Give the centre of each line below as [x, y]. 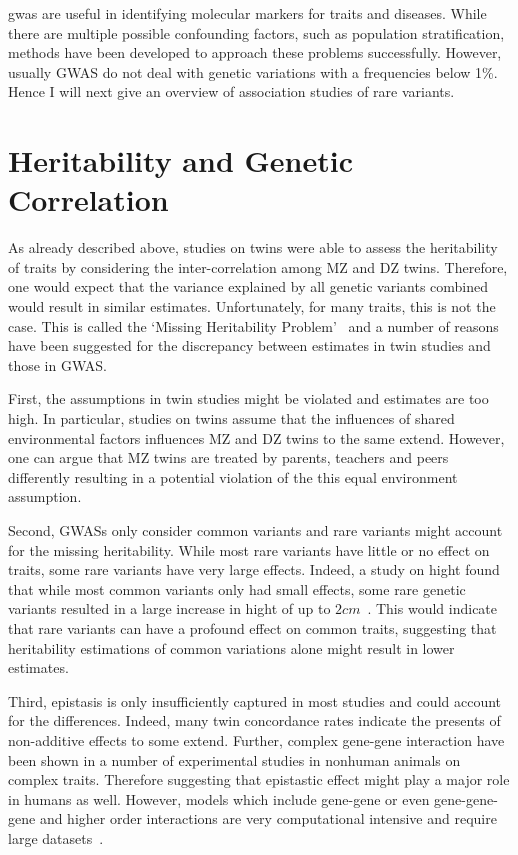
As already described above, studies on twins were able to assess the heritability [253, 247]
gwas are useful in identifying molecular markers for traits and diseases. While [247, 13]
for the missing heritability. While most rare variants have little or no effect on [249, 549]
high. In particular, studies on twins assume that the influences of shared [231, 418]
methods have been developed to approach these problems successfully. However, [255, 52]
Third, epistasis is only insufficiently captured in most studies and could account [255, 700]
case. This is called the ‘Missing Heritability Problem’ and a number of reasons [253, 325]
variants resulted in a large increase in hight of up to [169, 608]
